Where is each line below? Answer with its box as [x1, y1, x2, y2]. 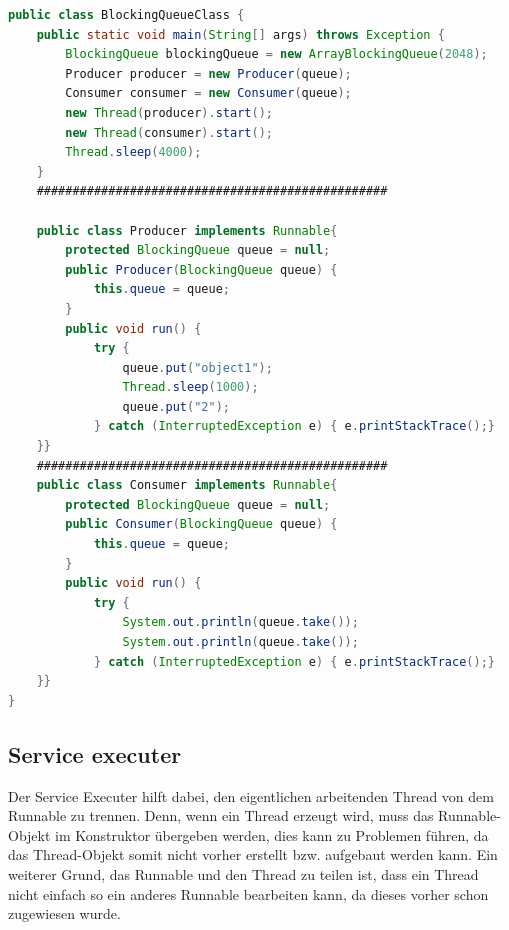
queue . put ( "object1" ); [122, 360, 273, 375]
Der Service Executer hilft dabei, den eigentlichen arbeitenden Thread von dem [8, 785, 494, 806]
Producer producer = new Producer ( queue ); [65, 66, 352, 81]
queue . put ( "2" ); [122, 399, 230, 414]
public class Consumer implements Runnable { [36, 478, 338, 493]
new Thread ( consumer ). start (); [65, 125, 273, 140]
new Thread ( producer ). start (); [65, 105, 273, 120]
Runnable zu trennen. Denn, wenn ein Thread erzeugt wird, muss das [8, 805, 434, 826]
